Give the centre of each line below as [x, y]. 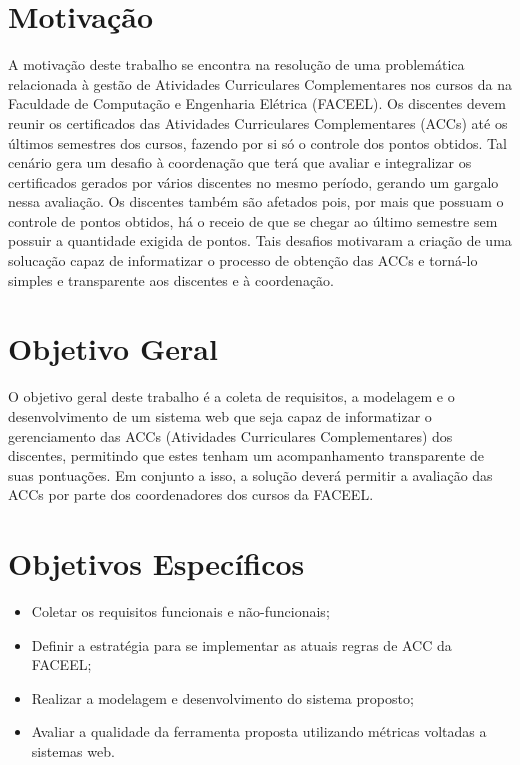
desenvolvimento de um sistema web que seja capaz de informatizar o [220, 415]
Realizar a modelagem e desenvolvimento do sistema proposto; [222, 697]
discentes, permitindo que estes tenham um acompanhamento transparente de [246, 455]
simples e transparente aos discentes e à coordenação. [171, 279]
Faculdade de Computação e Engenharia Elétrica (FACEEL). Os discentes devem [257, 103]
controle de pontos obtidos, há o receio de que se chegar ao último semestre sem [253, 220]
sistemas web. [73, 751]
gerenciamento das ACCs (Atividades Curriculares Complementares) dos [230, 435]
